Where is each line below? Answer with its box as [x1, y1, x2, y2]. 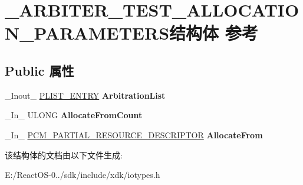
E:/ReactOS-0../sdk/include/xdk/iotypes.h [5, 168, 160, 181]
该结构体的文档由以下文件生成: [5, 148, 123, 161]
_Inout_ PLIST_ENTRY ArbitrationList [5, 89, 166, 101]
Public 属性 [5, 61, 74, 79]
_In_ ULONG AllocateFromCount [5, 109, 143, 121]
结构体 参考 [169, 21, 258, 45]
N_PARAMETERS [5, 21, 170, 45]
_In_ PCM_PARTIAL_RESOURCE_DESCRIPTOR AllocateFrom [5, 128, 263, 141]
